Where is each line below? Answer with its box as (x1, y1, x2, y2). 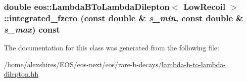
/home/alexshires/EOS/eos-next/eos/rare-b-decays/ (4, 59, 162, 69)
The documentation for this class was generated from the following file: (4, 42, 219, 53)
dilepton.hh (4, 69, 39, 79)
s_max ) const (4, 23, 60, 35)
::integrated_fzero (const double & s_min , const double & (4, 11, 244, 24)
